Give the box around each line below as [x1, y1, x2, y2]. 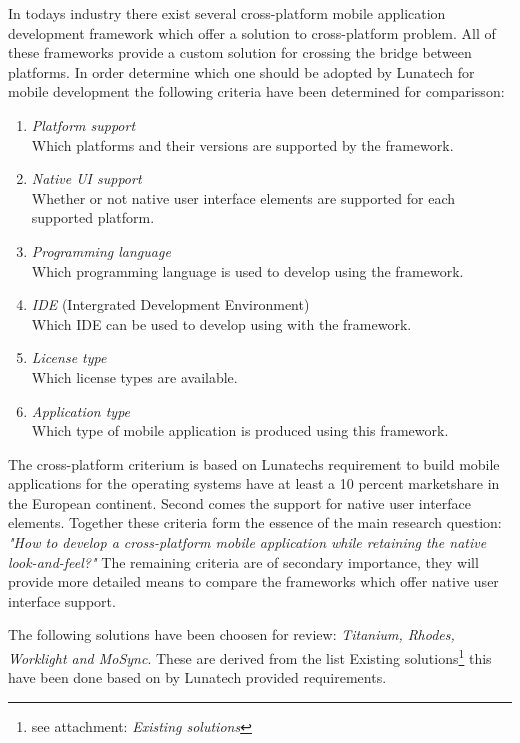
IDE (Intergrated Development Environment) [31, 294, 310, 315]
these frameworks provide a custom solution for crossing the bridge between [8, 42, 472, 63]
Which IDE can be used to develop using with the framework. [31, 313, 412, 334]
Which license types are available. [31, 366, 238, 387]
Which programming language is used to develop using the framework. [31, 260, 464, 281]
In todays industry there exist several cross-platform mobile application [8, 3, 446, 23]
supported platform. [31, 207, 155, 228]
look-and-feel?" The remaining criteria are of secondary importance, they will [8, 551, 479, 572]
